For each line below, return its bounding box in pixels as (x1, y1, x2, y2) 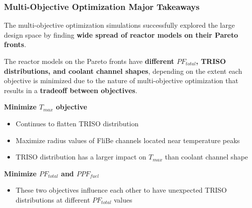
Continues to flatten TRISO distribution (15, 118, 139, 128)
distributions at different (15, 194, 90, 205)
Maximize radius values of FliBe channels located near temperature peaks (15, 135, 240, 145)
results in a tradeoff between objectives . (4, 85, 137, 95)
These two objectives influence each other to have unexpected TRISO (15, 185, 227, 195)
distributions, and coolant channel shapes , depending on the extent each (4, 65, 242, 76)
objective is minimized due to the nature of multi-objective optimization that (4, 75, 239, 86)
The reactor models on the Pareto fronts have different (4, 56, 174, 66)
